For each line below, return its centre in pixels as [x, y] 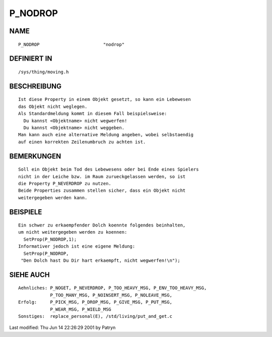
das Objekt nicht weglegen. [53, 106]
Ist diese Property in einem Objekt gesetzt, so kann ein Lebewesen [105, 99]
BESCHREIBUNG [36, 86]
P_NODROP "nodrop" [72, 44]
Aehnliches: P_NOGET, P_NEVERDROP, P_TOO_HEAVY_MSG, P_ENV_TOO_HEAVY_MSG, [113, 288]
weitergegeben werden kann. [53, 198]
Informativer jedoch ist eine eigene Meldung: [77, 246]
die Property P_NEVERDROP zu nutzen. [65, 183]
